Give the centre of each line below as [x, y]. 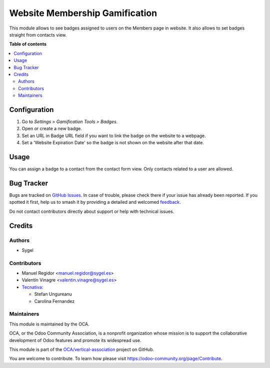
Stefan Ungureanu [53, 294]
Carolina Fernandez [54, 301]
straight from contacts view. [38, 35]
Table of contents [28, 44]
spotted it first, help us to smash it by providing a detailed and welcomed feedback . [95, 202]
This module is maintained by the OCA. [49, 324]
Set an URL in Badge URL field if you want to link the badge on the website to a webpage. [114, 136]
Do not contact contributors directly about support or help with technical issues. [92, 211]
